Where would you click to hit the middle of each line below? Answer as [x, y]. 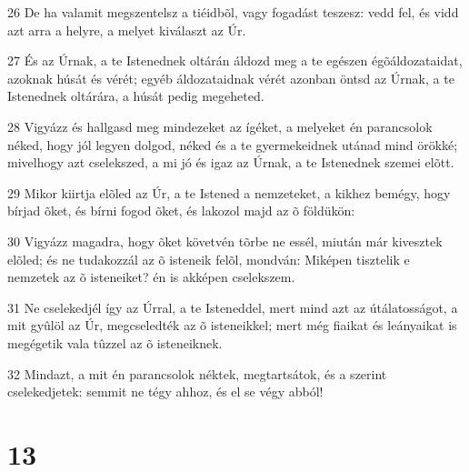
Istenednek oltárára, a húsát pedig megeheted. [136, 96]
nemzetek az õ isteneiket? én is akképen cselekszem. [151, 277]
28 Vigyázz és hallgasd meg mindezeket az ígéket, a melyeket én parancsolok [220, 126]
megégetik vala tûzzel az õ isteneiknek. [115, 342]
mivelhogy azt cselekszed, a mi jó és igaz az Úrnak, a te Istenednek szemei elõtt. [231, 162]
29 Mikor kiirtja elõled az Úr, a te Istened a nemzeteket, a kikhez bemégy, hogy [229, 192]
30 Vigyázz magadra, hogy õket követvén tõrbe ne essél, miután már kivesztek [225, 241]
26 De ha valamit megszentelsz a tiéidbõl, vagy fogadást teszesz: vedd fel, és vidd [233, 12]
